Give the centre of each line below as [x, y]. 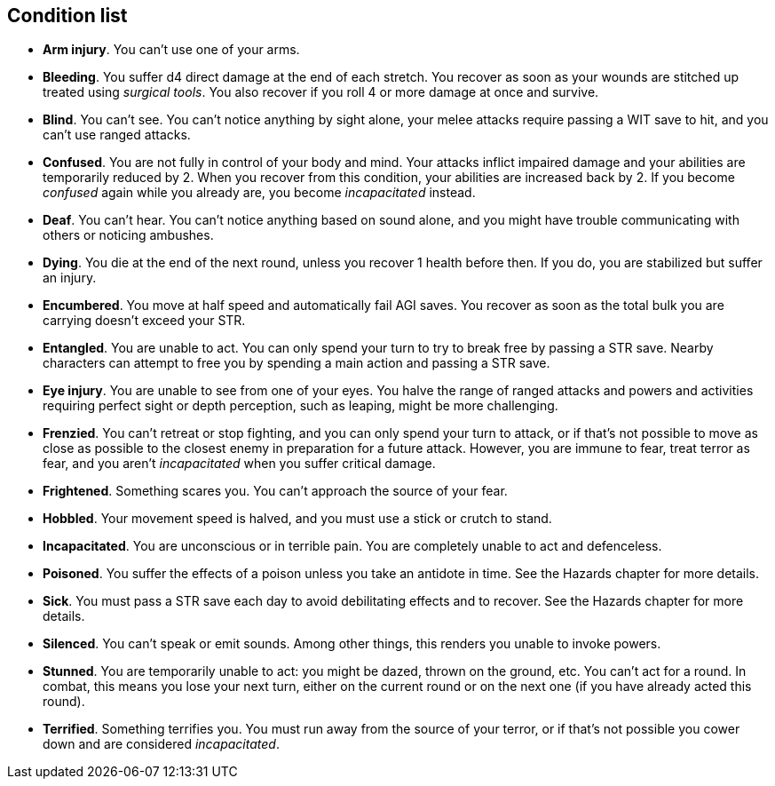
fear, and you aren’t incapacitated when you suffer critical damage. [239, 464]
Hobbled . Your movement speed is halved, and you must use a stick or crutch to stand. [297, 519]
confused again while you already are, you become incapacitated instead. [259, 193]
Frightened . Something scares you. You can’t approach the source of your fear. [275, 491]
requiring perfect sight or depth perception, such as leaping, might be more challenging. [301, 406]
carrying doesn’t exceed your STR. [144, 321]
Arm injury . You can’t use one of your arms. [171, 50]
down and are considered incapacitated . [161, 744]
